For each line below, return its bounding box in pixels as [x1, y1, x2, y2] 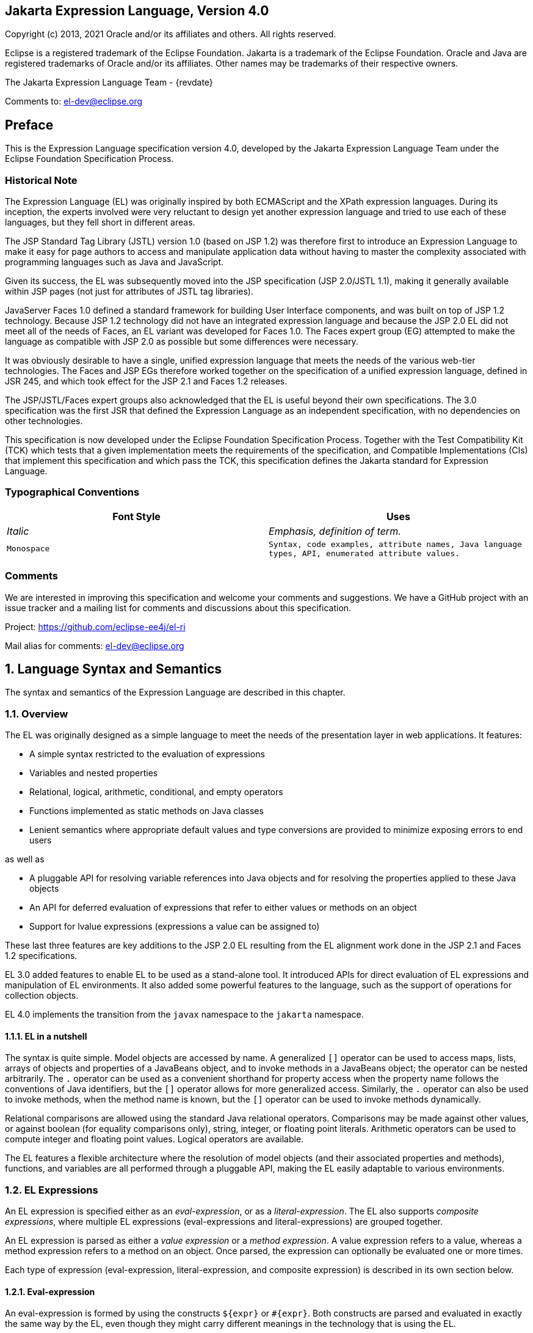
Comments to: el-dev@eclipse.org [5, 96, 143, 107]
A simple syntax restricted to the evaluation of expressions [29, 749, 265, 760]
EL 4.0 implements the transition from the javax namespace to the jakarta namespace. [5, 1009, 364, 1020]
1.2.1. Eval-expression [5, 1286, 95, 1297]
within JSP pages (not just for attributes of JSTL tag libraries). [5, 286, 253, 297]
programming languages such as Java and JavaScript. [5, 257, 223, 268]
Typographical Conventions [5, 486, 140, 499]
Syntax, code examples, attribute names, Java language [269, 539, 522, 549]
